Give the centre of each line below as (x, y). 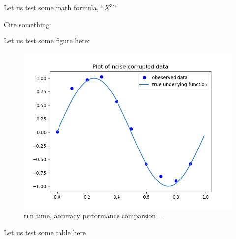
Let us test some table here (45, 232)
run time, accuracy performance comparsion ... (94, 216)
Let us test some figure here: (47, 41)
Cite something (27, 24)
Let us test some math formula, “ (54, 7)
